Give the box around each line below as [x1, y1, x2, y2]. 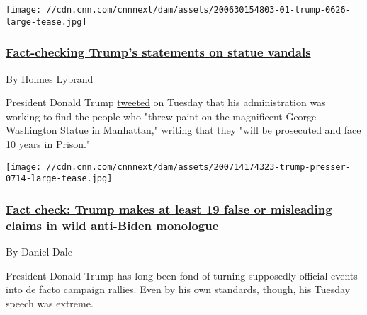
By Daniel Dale [6, 244, 72, 258]
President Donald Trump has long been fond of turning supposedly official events [6, 268, 358, 282]
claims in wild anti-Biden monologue [6, 216, 219, 234]
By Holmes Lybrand [6, 71, 94, 86]
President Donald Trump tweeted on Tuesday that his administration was [6, 95, 326, 110]
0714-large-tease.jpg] [6, 173, 113, 184]
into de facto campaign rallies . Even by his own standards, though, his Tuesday [6, 282, 351, 297]
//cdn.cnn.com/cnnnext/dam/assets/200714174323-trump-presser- [46, 161, 351, 172]
